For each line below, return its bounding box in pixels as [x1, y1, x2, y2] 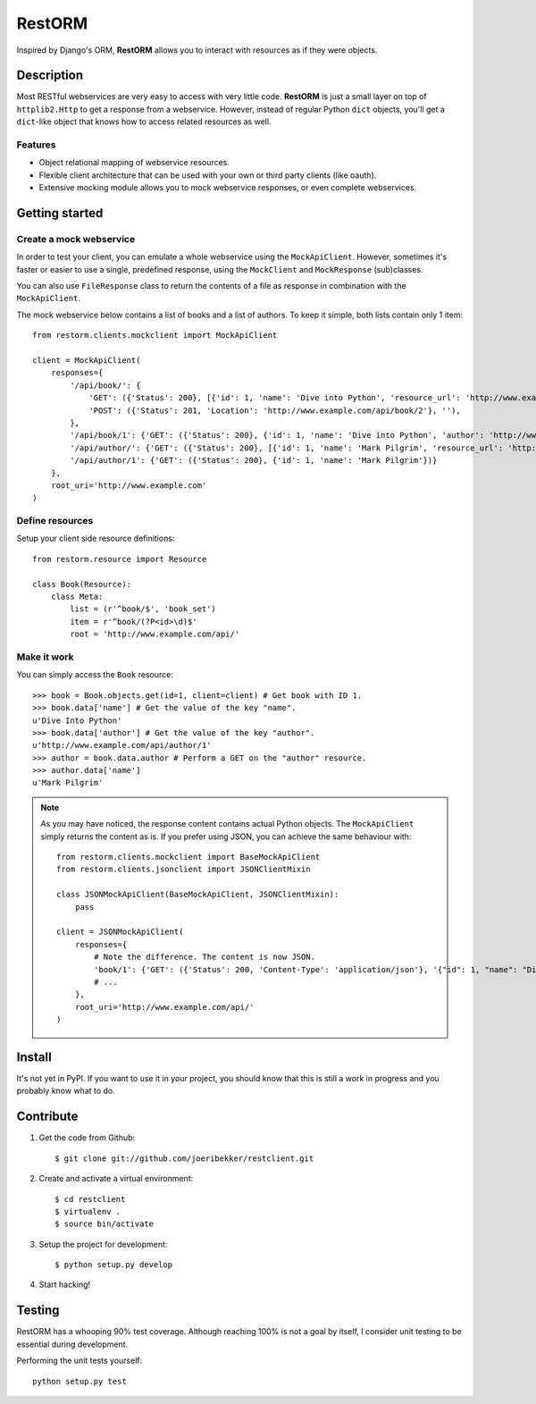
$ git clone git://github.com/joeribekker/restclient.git [54, 1153, 314, 1164]
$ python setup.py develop [54, 1260, 173, 1270]
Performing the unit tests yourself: [16, 1355, 143, 1366]
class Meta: [50, 592, 104, 602]
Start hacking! [38, 1279, 91, 1291]
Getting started [16, 206, 104, 221]
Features [16, 139, 56, 151]
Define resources [16, 515, 94, 527]
